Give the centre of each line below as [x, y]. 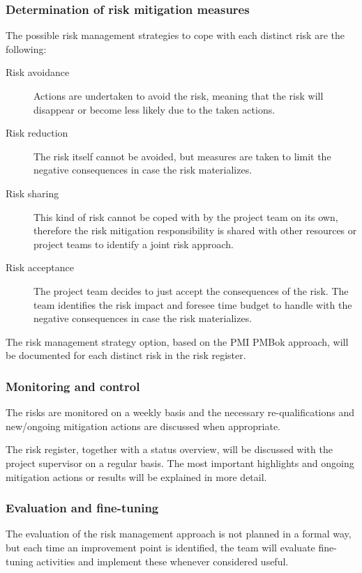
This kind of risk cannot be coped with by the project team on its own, [186, 216]
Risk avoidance [38, 72]
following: [26, 48]
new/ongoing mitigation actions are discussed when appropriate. [143, 426]
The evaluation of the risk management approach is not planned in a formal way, [179, 534]
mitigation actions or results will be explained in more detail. [136, 476]
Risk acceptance [40, 267]
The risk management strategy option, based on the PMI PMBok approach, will [177, 341]
